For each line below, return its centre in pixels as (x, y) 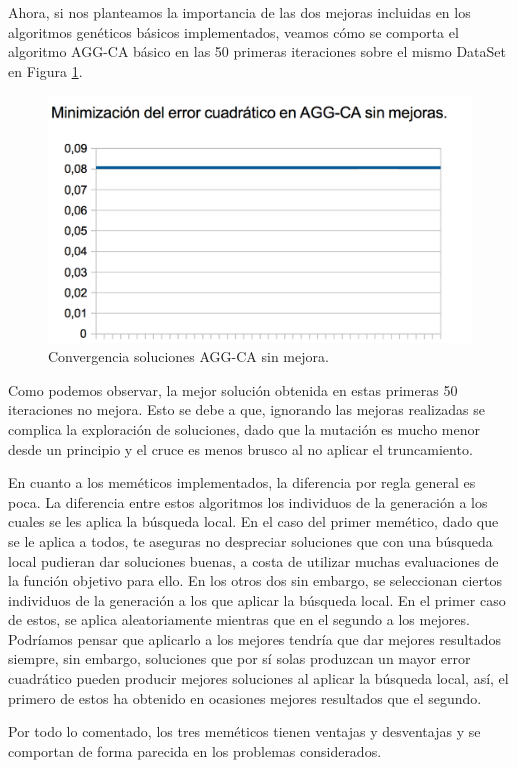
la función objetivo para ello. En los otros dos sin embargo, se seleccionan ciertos (255, 580)
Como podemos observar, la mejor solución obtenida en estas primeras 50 (233, 389)
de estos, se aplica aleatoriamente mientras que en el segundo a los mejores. (239, 619)
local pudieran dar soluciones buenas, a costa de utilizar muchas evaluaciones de (253, 560)
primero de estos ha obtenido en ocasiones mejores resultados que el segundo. (245, 697)
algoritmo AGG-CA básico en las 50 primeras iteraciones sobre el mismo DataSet (257, 51)
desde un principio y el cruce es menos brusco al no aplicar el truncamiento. (240, 448)
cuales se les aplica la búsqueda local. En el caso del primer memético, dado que (253, 521)
